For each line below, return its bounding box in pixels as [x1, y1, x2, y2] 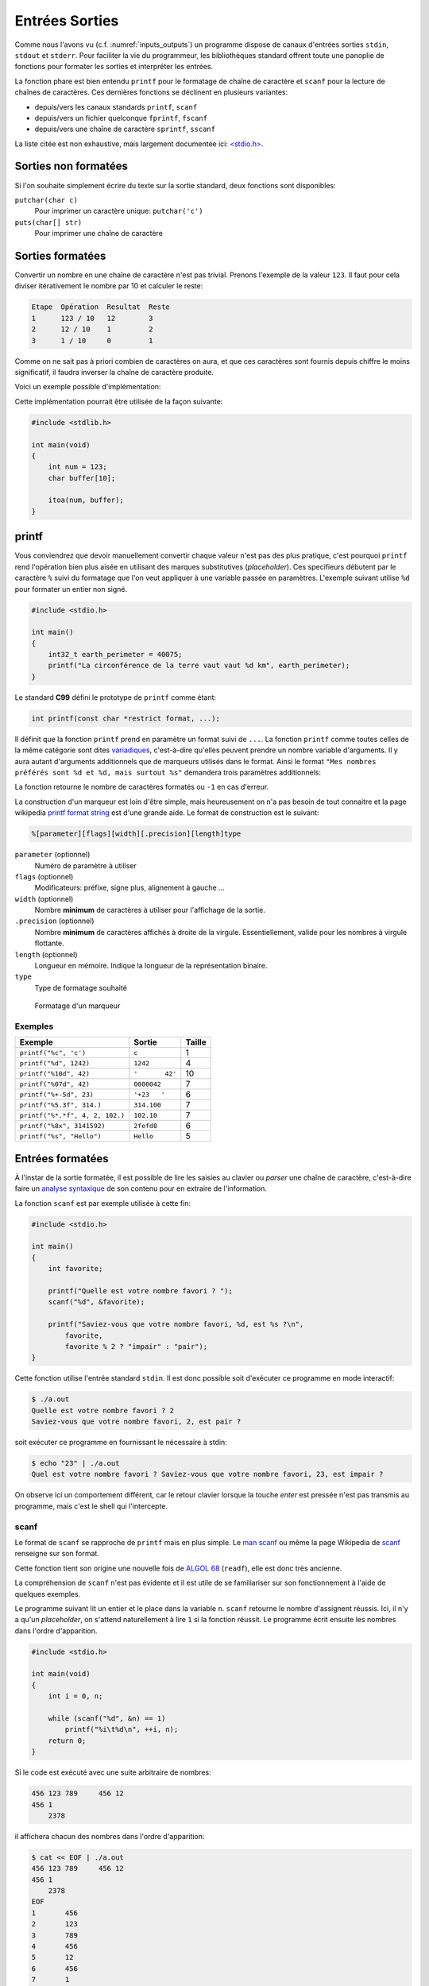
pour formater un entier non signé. [14, 584, 128, 593]
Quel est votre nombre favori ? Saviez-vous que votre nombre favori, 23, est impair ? [31, 1470, 384, 1479]
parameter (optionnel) [14, 850, 91, 860]
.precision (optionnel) [14, 916, 95, 925]
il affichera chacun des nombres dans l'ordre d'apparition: [14, 1831, 205, 1841]
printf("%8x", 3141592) [19, 1121, 106, 1130]
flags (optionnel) [14, 871, 74, 881]
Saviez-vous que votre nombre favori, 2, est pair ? [31, 1417, 242, 1426]
